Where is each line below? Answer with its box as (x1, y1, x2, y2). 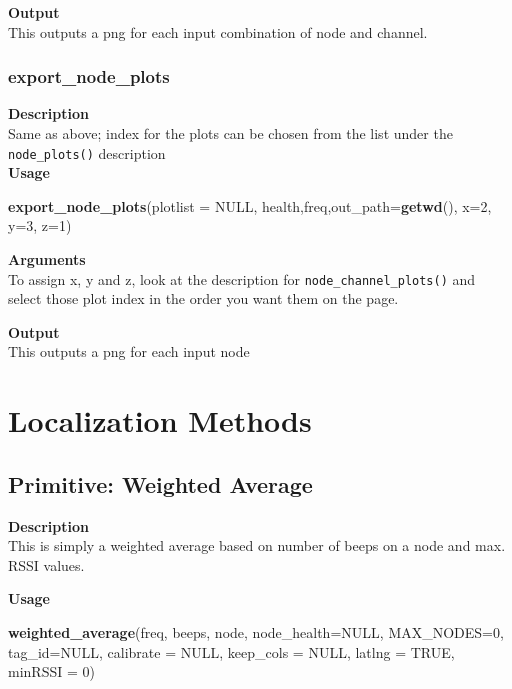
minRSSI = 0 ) (8, 661, 95, 682)
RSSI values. (8, 554, 85, 575)
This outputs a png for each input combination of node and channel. (8, 21, 428, 42)
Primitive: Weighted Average (8, 468, 313, 499)
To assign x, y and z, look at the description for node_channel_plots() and (8, 268, 476, 289)
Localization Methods (8, 400, 312, 441)
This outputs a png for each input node (8, 341, 250, 362)
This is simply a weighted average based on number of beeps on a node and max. (8, 535, 506, 556)
